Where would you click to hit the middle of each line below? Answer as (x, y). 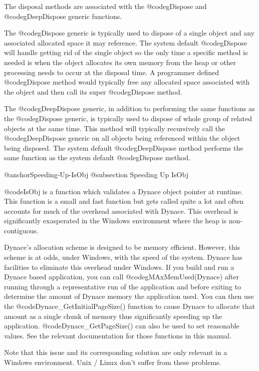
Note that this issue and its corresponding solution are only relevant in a (116, 352)
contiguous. (21, 230)
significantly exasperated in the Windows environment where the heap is (115, 221)
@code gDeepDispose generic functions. (63, 16)
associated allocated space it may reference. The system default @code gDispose (126, 42)
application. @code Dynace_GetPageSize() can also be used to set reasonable (122, 326)
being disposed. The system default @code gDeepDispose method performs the (124, 147)
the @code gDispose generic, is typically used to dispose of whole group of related (128, 118)
